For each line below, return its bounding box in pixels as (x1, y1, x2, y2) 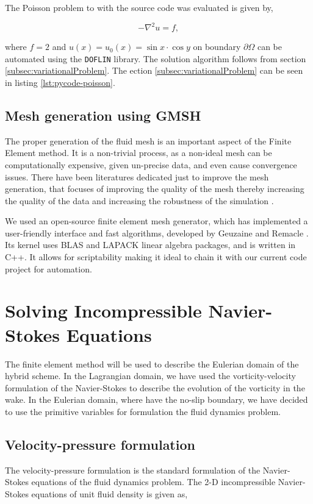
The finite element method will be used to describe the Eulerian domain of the (5, 357, 299, 370)
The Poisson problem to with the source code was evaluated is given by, (5, 1, 273, 13)
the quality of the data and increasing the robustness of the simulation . (5, 194, 274, 207)
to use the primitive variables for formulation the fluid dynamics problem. (5, 405, 281, 417)
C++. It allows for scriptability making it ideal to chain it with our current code (5, 250, 307, 263)
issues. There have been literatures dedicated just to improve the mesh (5, 170, 269, 183)
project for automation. (5, 262, 92, 275)
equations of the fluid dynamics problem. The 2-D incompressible (31, 475, 276, 488)
